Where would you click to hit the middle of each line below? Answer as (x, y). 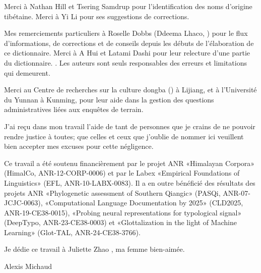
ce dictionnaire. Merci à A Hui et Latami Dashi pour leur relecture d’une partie (127, 53)
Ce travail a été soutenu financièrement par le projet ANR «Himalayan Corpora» (129, 163)
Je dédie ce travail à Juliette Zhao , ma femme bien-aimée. (94, 249)
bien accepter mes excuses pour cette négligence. (79, 146)
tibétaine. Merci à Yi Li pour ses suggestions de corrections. (97, 16)
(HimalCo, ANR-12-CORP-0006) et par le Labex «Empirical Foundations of (122, 173)
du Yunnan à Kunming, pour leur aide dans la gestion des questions (109, 99)
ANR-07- (237, 193)
